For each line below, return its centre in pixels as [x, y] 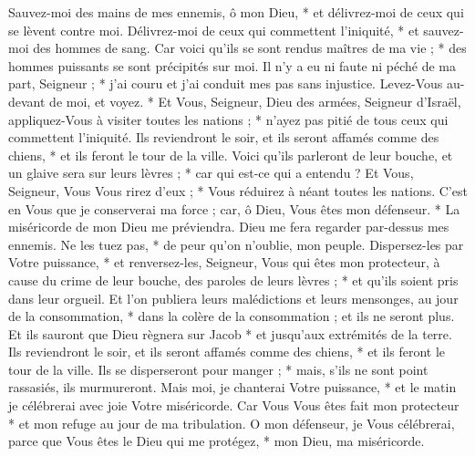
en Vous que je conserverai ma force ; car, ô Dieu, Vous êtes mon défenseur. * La [234, 208]
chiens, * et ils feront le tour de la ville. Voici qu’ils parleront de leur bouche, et [231, 155]
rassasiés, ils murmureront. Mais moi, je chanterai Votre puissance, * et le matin [232, 387]
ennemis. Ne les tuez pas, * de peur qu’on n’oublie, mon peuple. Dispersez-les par [236, 244]
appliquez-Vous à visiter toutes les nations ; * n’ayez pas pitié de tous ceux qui [228, 119]
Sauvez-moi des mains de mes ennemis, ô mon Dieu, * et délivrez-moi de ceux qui [236, 12]
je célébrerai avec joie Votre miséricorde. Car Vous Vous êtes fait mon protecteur [234, 405]
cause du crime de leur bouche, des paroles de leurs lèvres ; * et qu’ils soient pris [233, 280]
